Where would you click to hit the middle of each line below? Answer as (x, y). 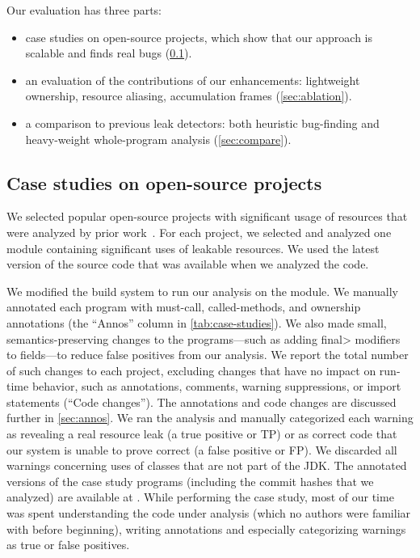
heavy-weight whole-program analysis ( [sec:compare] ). (158, 139)
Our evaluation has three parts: (84, 10)
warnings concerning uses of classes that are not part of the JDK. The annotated (207, 465)
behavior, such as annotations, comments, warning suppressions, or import (216, 386)
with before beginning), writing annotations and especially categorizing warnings (206, 528)
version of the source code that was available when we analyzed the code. (188, 264)
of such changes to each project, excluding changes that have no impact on (191, 370)
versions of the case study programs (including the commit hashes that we (190, 481)
